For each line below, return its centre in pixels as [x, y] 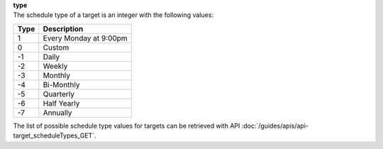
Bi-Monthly [61, 84]
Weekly [55, 66]
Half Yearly [61, 103]
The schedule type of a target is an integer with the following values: [113, 15]
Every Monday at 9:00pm [85, 38]
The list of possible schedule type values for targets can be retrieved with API [127, 126]
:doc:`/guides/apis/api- [275, 126]
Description [63, 28]
